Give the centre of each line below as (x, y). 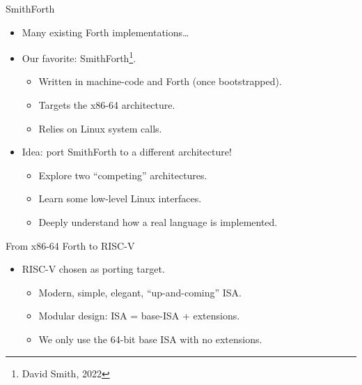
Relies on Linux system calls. (100, 128)
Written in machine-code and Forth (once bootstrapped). (160, 81)
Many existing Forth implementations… (105, 32)
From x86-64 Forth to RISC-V (70, 245)
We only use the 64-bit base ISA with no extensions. (150, 339)
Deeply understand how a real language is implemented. (158, 222)
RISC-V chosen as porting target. (93, 269)
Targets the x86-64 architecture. (107, 105)
